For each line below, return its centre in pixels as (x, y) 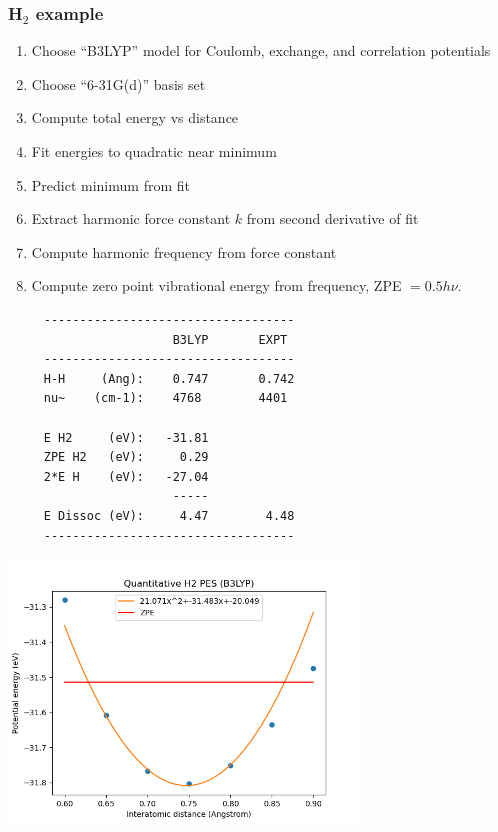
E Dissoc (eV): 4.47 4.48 (169, 515)
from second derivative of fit (332, 218)
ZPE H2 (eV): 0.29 (126, 457)
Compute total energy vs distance (135, 117)
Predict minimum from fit (110, 184)
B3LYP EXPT (230, 339)
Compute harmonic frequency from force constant (184, 251)
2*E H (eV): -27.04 (126, 476)
